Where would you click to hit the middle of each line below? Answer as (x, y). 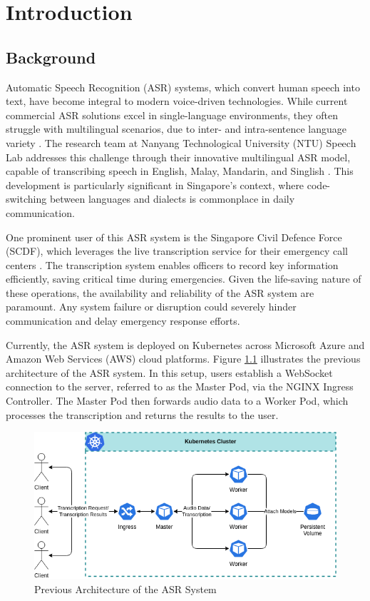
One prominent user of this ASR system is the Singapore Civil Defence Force (174, 237)
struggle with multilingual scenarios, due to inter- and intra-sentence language (176, 129)
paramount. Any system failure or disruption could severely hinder (151, 307)
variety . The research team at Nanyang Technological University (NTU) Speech (181, 142)
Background (51, 57)
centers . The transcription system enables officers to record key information (172, 264)
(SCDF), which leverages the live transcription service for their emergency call (177, 251)
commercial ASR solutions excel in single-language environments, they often (172, 115)
